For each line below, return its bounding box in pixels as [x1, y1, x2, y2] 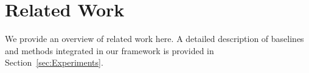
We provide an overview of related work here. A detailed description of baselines [5, 32, 304, 45]
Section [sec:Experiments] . [5, 56, 103, 69]
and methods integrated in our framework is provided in [5, 44, 214, 57]
